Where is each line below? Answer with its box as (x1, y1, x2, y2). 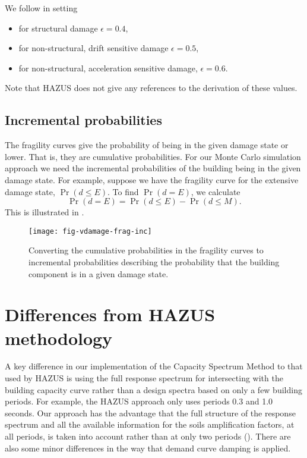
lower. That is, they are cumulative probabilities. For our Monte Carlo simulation (5, 150, 301, 162)
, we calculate (191, 185, 240, 197)
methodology (5, 325, 113, 350)
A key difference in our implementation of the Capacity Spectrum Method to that (5, 360, 303, 372)
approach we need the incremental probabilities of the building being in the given (5, 162, 301, 174)
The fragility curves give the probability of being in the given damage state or (5, 139, 289, 151)
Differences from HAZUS (5, 302, 216, 327)
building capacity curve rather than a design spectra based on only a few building (5, 383, 302, 396)
